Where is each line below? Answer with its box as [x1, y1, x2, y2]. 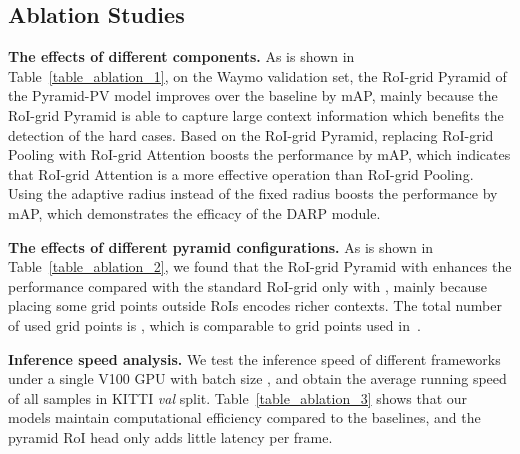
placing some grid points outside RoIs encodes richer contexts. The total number [8, 295, 502, 316]
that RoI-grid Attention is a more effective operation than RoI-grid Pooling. [8, 163, 474, 184]
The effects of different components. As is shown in [8, 46, 355, 67]
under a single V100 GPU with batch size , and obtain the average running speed [8, 368, 507, 389]
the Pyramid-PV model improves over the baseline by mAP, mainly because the [8, 85, 498, 106]
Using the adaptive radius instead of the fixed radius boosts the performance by [8, 183, 498, 204]
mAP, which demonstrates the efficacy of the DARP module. [8, 202, 381, 223]
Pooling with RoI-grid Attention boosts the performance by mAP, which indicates [8, 144, 511, 165]
